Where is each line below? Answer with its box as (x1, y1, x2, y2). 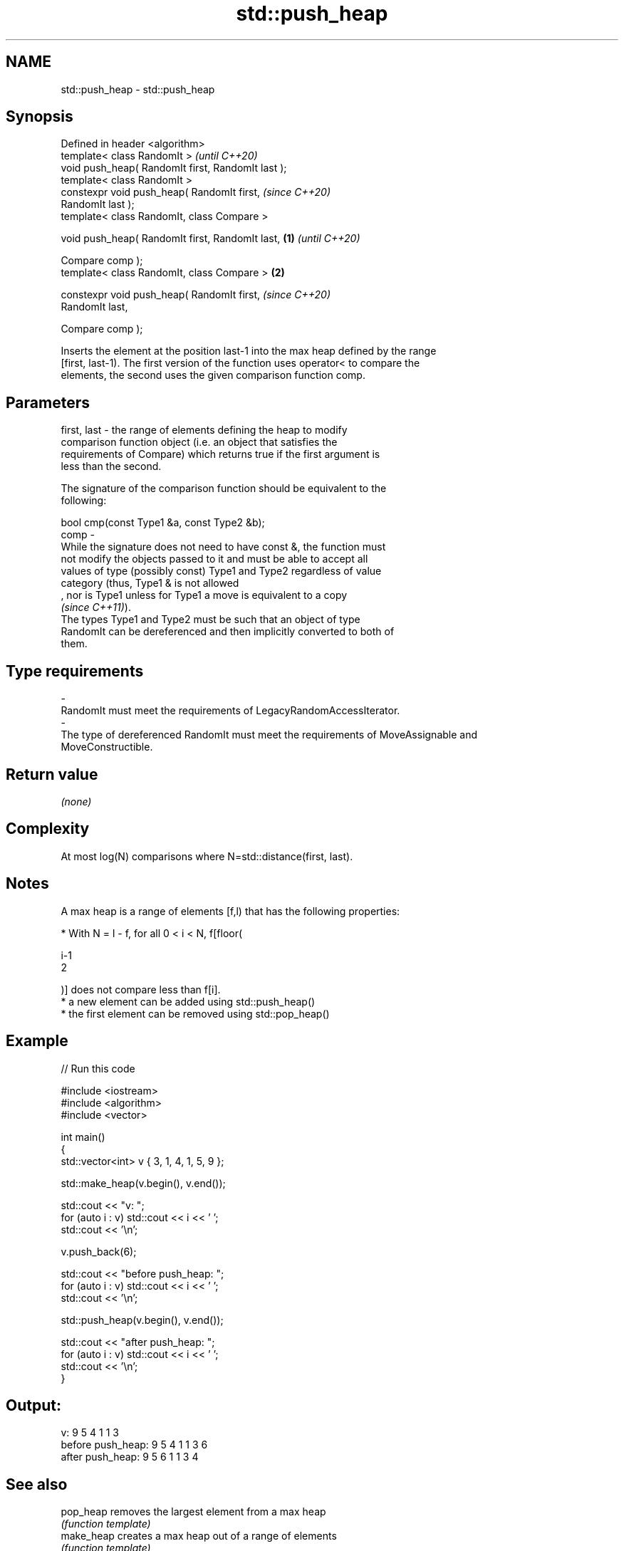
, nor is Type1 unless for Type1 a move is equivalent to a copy (61, 589, 348, 602)
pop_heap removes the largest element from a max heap (61, 1505, 326, 1518)
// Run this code (61, 1062, 135, 1075)
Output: (6, 1396, 61, 1414)
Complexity (6, 820, 90, 838)
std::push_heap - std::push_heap (61, 83, 215, 95)
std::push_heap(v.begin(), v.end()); (61, 1313, 224, 1326)
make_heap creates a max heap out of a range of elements (61, 1530, 337, 1542)
